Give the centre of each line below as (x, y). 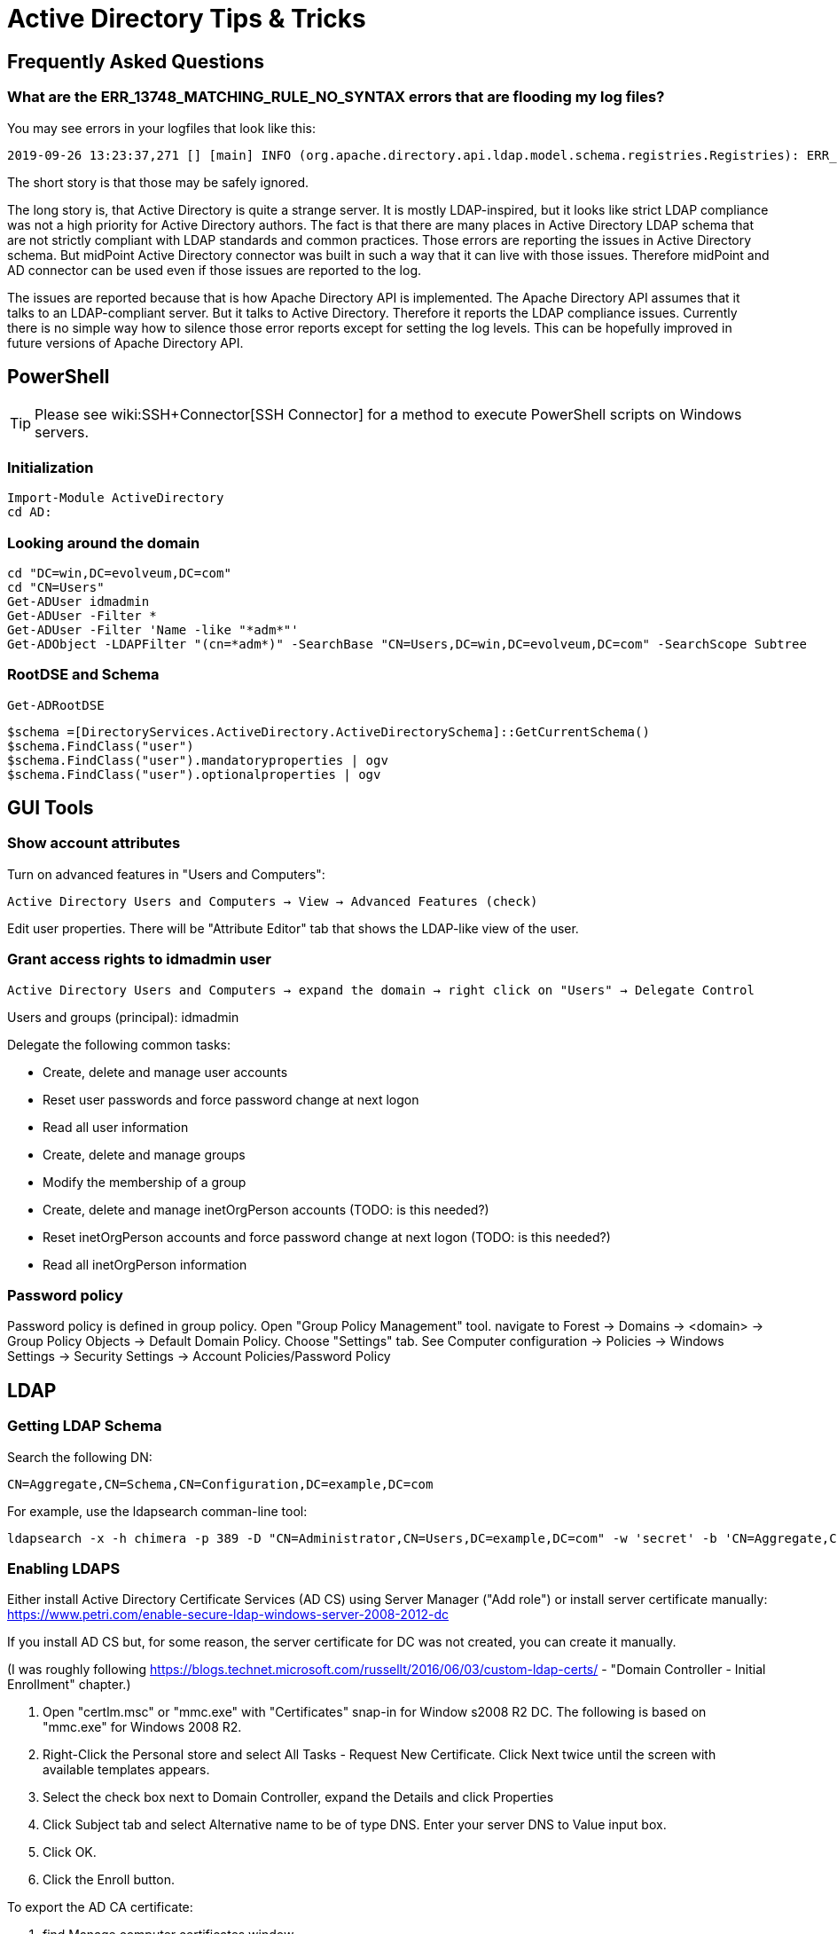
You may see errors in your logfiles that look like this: (161, 128)
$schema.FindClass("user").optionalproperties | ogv (194, 774)
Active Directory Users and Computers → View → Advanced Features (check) (273, 901)
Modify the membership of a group (145, 1182)
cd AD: (30, 512)
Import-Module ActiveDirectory (116, 498)
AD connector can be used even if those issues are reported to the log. (215, 270)
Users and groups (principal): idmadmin (123, 1017)
